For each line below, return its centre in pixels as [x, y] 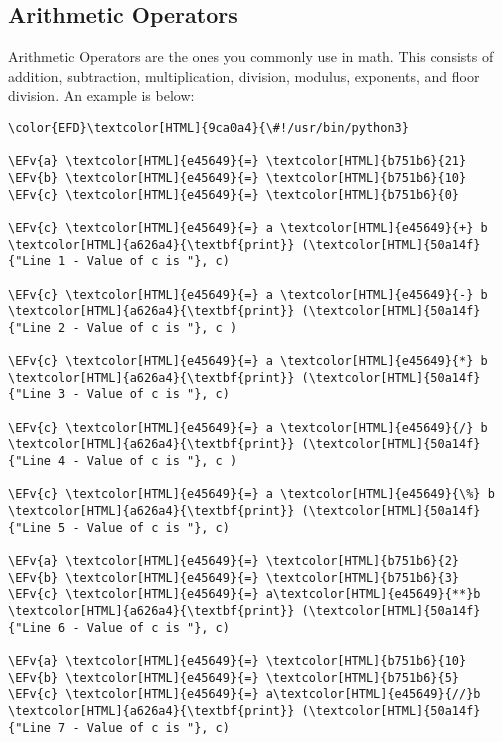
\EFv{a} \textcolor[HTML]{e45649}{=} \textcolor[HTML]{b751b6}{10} [237, 660]
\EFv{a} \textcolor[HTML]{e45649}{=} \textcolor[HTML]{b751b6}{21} [237, 161]
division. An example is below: [101, 95]
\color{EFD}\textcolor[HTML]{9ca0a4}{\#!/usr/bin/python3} [208, 127]
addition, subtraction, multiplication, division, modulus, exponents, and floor [244, 75]
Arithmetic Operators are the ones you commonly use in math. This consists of [251, 56]
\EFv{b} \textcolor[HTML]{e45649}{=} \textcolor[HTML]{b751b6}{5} [234, 677]
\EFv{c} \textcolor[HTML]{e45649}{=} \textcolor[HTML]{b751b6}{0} [234, 194]
